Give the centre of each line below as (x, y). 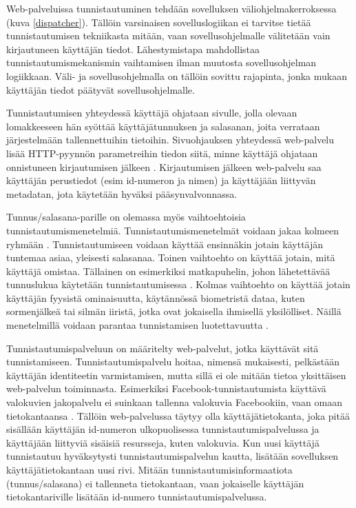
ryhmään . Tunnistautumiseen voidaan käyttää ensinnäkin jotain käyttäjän (165, 244)
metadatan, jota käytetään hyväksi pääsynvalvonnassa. (122, 193)
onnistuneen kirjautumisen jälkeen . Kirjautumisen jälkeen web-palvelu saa (164, 166)
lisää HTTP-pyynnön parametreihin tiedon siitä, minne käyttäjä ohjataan (162, 153)
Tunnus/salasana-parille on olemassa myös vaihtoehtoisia (126, 217)
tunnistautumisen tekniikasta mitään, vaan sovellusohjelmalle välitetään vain (168, 35)
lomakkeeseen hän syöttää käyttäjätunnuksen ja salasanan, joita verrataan (163, 126)
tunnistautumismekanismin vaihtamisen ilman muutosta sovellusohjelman (161, 62)
